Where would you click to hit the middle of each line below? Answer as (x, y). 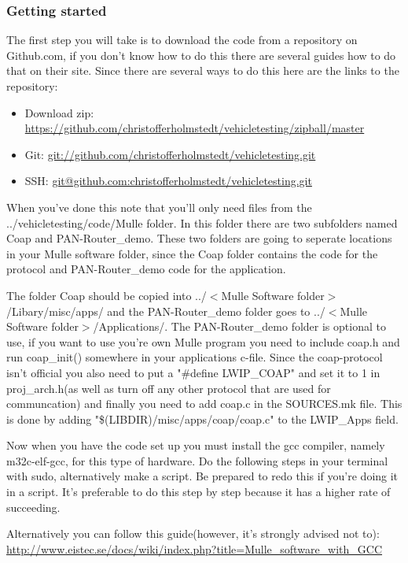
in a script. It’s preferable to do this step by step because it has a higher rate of (198, 492)
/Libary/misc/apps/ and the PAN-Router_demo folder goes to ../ (166, 311)
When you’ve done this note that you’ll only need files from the (159, 207)
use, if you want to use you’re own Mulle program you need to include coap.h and (203, 341)
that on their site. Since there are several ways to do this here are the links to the (203, 70)
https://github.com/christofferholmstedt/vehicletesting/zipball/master (195, 128)
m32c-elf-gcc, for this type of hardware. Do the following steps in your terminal (197, 460)
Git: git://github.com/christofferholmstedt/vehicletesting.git (170, 154)
